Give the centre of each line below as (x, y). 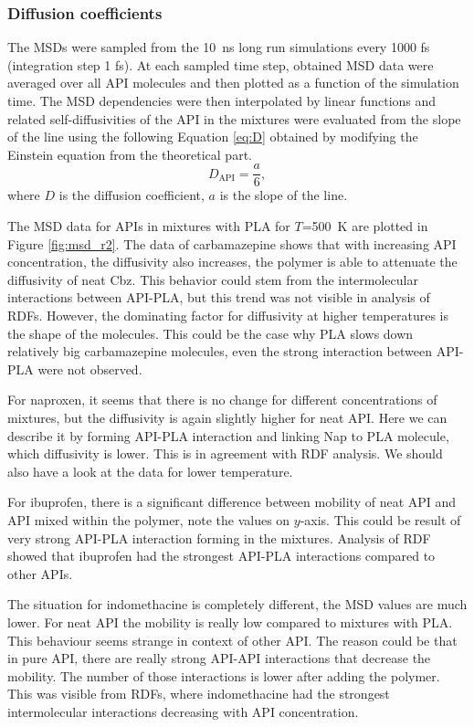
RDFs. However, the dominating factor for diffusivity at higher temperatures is (228, 315)
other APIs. (40, 573)
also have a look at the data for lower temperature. (150, 471)
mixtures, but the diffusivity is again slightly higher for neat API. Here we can (227, 417)
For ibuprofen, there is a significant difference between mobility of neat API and (232, 502)
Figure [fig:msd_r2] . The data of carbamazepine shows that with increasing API (232, 243)
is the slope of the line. (284, 195)
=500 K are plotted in (365, 226)
